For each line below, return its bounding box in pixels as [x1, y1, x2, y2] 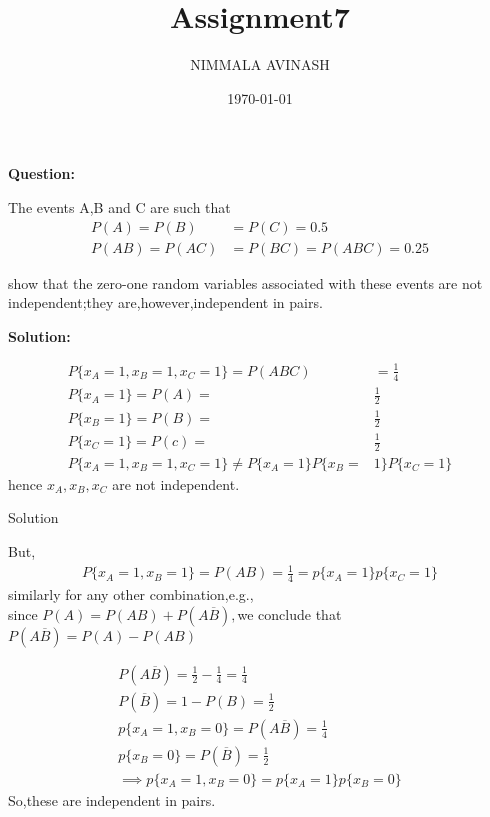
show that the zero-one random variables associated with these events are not [8, 272, 483, 293]
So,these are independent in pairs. [8, 789, 216, 810]
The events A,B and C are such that [8, 196, 231, 217]
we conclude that [237, 603, 342, 624]
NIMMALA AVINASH [190, 54, 330, 75]
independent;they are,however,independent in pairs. [8, 292, 323, 313]
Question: [8, 163, 75, 184]
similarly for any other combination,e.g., [8, 584, 254, 605]
